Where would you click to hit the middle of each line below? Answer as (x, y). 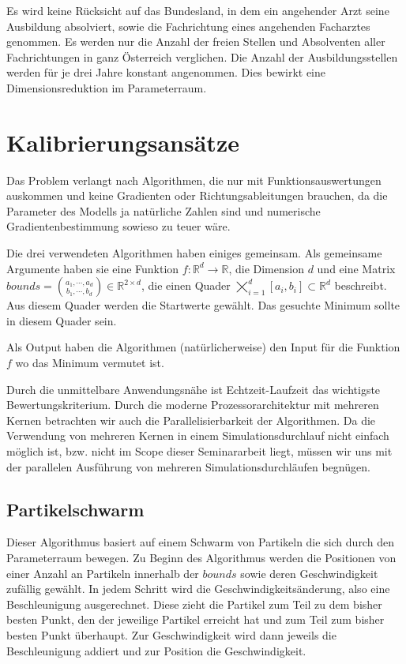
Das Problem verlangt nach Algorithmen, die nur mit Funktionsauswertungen (194, 180)
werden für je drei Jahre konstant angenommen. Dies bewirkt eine (166, 72)
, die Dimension (266, 268)
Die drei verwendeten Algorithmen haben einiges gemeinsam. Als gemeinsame (194, 253)
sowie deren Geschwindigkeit (309, 573)
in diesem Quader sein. (62, 320)
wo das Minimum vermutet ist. (90, 363)
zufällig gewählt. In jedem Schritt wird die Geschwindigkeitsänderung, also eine (198, 589)
